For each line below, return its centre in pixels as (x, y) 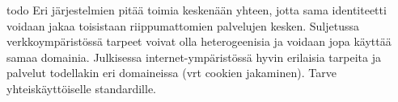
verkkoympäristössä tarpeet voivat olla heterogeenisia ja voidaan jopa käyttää (199, 41)
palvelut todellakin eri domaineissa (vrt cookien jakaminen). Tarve (171, 73)
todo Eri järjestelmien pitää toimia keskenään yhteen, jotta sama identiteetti (197, 10)
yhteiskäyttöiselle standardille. (82, 88)
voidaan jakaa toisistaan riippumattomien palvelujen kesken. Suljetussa (183, 25)
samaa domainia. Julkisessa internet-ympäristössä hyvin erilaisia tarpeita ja (194, 57)
